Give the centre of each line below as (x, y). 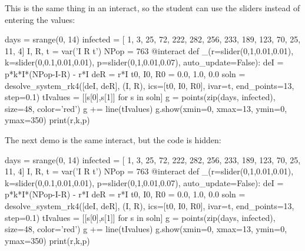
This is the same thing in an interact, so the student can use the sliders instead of (152, 8)
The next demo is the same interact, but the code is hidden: (113, 139)
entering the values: (40, 19)
